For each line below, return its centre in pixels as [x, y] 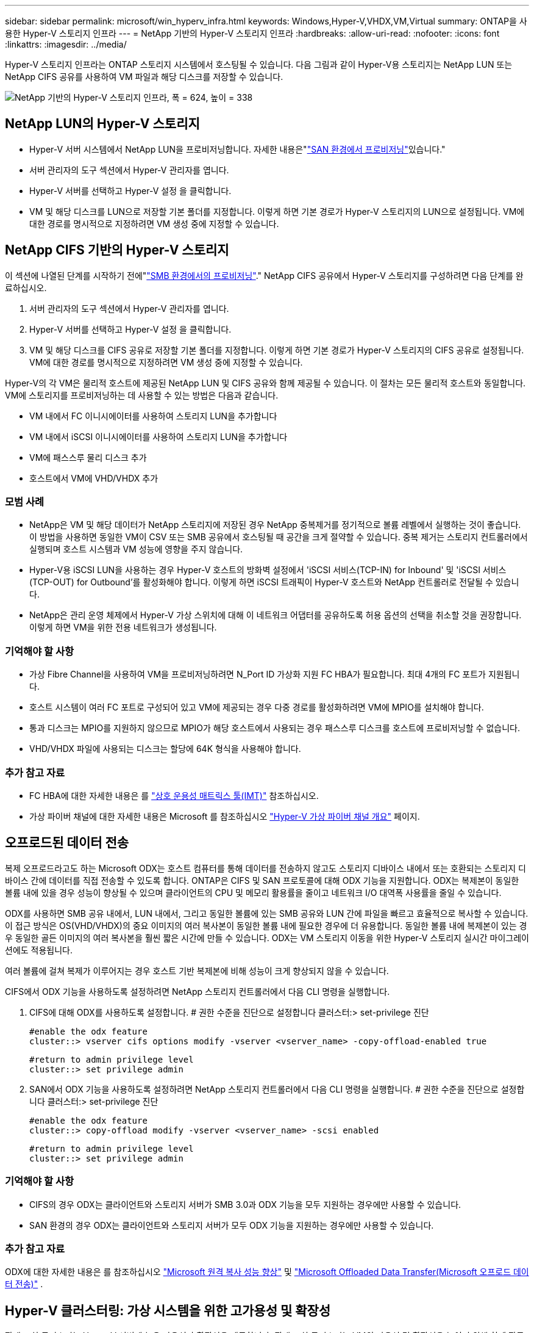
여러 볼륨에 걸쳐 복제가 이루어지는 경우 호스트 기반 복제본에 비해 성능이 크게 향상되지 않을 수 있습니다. [197, 970]
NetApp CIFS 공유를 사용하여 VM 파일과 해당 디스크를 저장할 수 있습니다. [144, 77]
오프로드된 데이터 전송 [67, 843]
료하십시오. [26, 287]
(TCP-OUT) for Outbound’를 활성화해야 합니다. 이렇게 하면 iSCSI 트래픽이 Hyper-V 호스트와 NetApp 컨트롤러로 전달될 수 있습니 [274, 582]
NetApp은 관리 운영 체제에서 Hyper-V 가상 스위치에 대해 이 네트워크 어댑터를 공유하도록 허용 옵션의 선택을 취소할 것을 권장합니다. [276, 615]
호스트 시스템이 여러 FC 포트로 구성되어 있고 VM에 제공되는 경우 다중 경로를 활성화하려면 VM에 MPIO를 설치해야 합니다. [257, 707]
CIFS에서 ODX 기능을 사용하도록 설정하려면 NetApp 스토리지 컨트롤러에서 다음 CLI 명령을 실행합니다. [198, 991]
